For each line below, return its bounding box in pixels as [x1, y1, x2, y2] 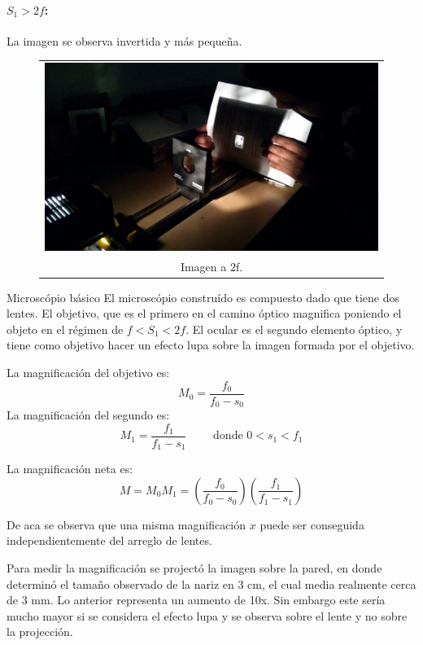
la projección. [7, 623, 73, 640]
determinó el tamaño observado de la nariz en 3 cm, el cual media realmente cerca [7, 575, 416, 592]
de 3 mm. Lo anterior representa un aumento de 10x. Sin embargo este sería [7, 591, 386, 608]
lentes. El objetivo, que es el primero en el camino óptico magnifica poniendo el [7, 305, 402, 322]
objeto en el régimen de [7, 320, 124, 337]
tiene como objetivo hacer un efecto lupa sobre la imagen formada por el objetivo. [7, 336, 415, 353]
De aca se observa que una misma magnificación [7, 516, 246, 533]
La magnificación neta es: [7, 460, 133, 477]
